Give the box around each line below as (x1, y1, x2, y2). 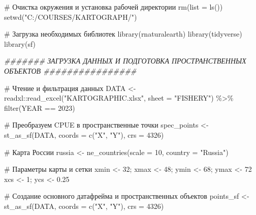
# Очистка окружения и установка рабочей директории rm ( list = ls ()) (4, 2, 223, 12)
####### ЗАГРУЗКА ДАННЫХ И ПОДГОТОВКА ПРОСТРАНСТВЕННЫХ (4, 55, 246, 66)
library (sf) (4, 38, 36, 49)
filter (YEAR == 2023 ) (4, 102, 75, 113)
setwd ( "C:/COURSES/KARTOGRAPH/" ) (4, 11, 137, 22)
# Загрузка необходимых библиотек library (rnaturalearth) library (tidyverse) (4, 28, 242, 39)
